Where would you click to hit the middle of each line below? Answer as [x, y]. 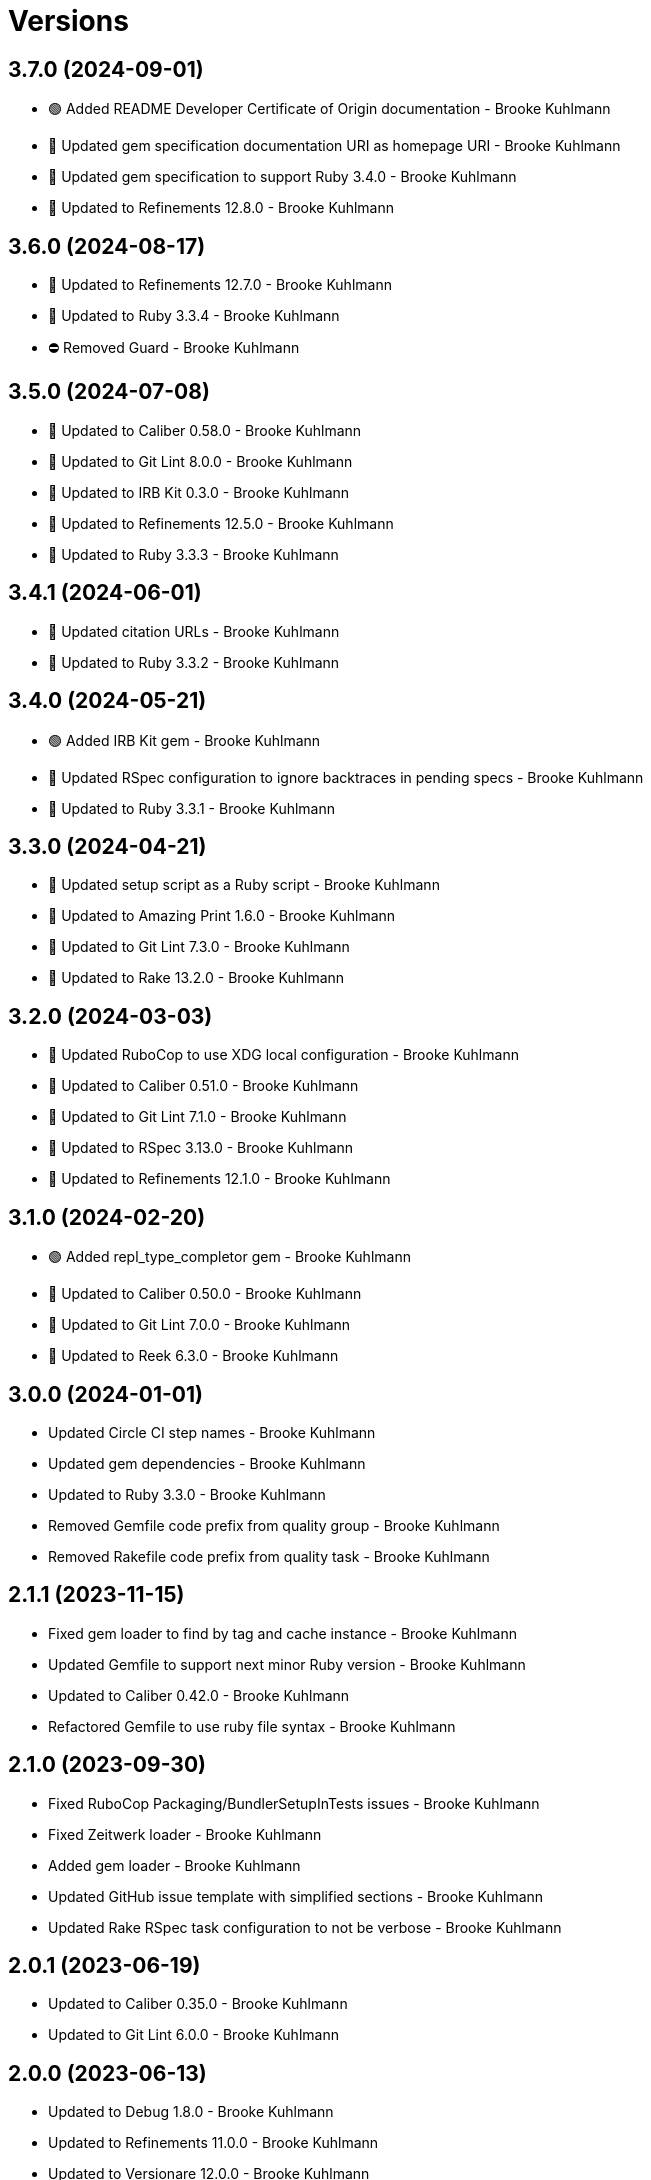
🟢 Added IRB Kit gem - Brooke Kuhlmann [184, 740]
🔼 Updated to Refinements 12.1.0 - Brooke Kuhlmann [219, 1179]
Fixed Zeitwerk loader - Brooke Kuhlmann [185, 1834]
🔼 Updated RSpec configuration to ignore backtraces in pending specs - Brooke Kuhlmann [346, 777]
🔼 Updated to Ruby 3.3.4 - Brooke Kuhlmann [194, 316]
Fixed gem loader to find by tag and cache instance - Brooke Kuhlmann [282, 1633]
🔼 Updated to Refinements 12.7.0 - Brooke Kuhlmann [220, 285]
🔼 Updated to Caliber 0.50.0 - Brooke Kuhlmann [205, 1294]
